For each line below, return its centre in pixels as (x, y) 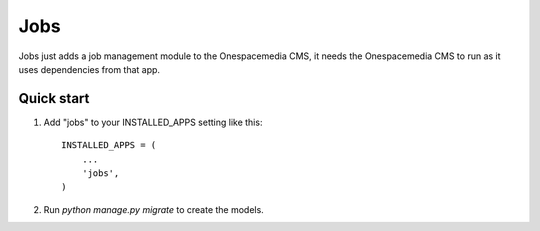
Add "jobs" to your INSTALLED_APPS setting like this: (153, 122)
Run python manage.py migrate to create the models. (153, 209)
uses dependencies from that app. (89, 69)
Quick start (54, 98)
